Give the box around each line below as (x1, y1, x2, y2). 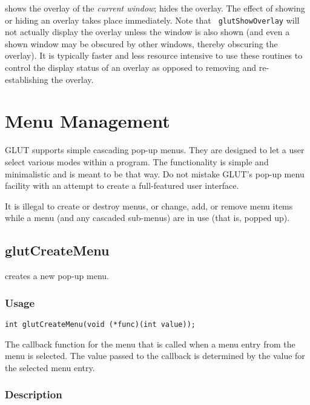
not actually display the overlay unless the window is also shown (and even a (5, 25, 290, 38)
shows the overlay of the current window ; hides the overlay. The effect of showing (5, 2, 305, 14)
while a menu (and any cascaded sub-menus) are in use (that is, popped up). (5, 211, 290, 224)
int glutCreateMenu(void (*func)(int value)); (5, 320, 196, 329)
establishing (5, 73, 48, 85)
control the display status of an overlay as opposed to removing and (5, 61, 257, 74)
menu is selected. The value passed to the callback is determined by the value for (5, 349, 305, 362)
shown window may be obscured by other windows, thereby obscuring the (5, 37, 278, 50)
